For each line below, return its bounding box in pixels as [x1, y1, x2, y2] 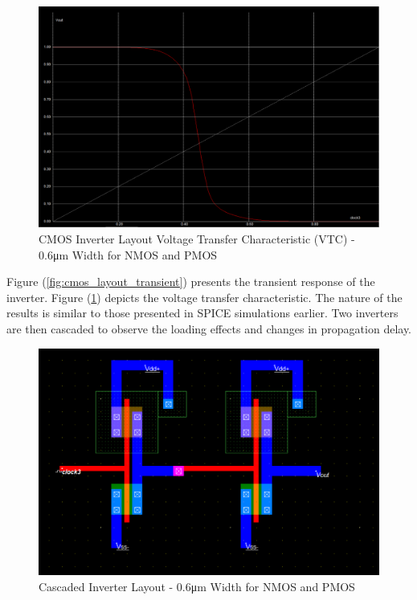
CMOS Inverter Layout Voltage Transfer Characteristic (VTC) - [39, 230, 355, 247]
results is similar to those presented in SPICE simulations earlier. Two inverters [6, 304, 399, 321]
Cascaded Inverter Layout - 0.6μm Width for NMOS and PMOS [39, 578, 355, 594]
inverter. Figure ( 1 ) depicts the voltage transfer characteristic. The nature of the [6, 288, 403, 305]
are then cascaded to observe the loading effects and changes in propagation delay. [6, 320, 412, 337]
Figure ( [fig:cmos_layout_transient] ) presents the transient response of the [6, 273, 375, 290]
